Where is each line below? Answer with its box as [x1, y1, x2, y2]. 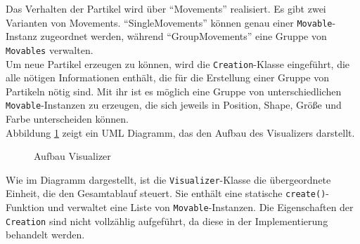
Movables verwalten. [6, 42, 94, 57]
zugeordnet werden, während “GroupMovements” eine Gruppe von [40, 29, 327, 43]
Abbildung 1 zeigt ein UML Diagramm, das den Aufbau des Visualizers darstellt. [6, 125, 355, 140]
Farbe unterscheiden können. [6, 111, 129, 126]
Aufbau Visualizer [34, 149, 111, 163]
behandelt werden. [6, 227, 85, 242]
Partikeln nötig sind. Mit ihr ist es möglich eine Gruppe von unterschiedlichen [6, 83, 342, 98]
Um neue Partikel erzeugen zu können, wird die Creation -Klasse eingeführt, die [6, 56, 350, 71]
